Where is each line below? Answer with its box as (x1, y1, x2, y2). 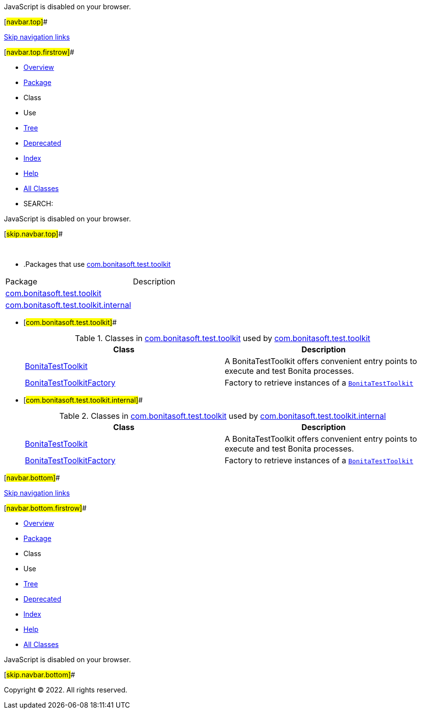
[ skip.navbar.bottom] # (4, 670, 75, 679)
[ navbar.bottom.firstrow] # (4, 504, 87, 512)
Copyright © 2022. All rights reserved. (4, 686, 127, 694)
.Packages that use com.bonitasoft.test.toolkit (23, 260, 171, 268)
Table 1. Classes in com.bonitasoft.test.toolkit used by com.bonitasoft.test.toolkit (75, 333, 371, 343)
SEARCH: (23, 199, 53, 208)
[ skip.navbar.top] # (4, 230, 63, 238)
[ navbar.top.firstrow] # (4, 48, 74, 56)
